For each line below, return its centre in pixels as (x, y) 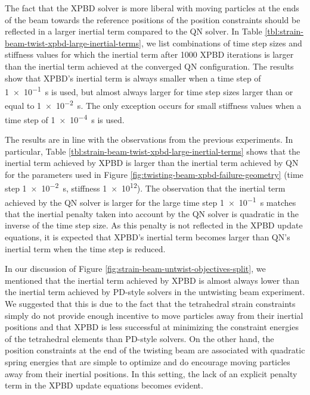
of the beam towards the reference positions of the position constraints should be (153, 19)
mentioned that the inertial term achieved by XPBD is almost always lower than (152, 280)
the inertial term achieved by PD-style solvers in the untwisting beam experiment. (155, 292)
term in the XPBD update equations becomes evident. (104, 385)
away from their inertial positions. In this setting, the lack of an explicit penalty (151, 373)
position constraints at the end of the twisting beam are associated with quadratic (155, 350)
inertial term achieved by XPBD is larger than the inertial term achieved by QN (152, 163)
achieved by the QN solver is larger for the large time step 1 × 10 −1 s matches (151, 201)
